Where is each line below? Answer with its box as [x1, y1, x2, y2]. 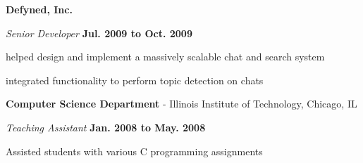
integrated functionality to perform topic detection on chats [6, 72, 264, 87]
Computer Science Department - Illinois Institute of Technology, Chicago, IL [6, 96, 357, 111]
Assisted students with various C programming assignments [6, 143, 263, 158]
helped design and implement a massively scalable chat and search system [6, 49, 325, 64]
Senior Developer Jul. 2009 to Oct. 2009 [6, 25, 192, 40]
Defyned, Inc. [6, 2, 73, 16]
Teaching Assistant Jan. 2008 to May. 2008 [6, 119, 206, 134]
